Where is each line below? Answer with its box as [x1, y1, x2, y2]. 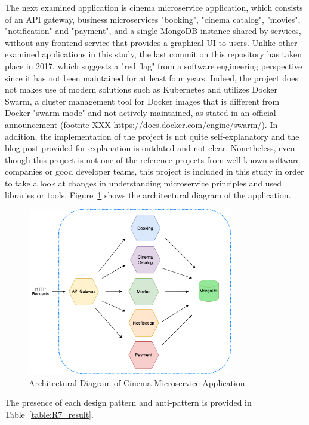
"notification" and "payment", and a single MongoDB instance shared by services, [5, 25, 301, 37]
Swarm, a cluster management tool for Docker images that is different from [5, 94, 280, 107]
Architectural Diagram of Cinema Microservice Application [29, 376, 245, 389]
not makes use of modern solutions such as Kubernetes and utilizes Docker [5, 83, 278, 96]
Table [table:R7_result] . [5, 408, 94, 420]
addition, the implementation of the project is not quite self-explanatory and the [5, 130, 299, 142]
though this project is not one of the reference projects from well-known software [5, 153, 300, 166]
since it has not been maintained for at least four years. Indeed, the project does [5, 71, 299, 84]
